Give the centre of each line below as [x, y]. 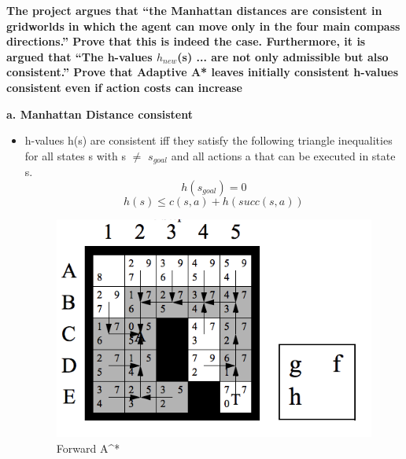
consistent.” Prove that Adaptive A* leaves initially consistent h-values [203, 72]
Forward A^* [88, 448]
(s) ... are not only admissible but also [283, 56]
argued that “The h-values [79, 56]
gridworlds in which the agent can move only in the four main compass [203, 26]
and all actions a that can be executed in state [283, 155]
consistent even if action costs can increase [124, 87]
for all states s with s [76, 155]
